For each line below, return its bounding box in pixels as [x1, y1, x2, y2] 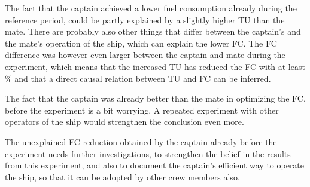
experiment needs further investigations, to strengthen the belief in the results [5, 147, 291, 160]
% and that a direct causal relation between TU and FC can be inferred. [5, 72, 271, 84]
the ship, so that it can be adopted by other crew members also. [5, 170, 240, 183]
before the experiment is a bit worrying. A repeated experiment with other [5, 103, 279, 116]
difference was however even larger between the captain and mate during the [5, 48, 285, 61]
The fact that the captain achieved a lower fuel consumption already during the [5, 2, 297, 14]
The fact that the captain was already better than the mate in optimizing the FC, [5, 92, 306, 105]
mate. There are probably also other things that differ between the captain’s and [5, 25, 301, 38]
